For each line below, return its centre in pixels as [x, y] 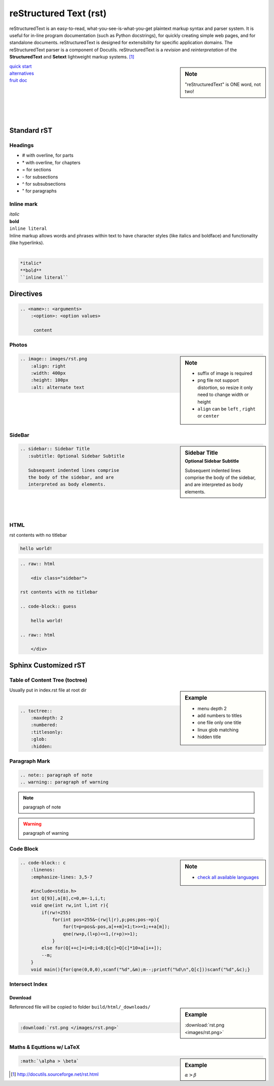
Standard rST [31, 130]
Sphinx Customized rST [48, 665]
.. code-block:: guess [48, 607]
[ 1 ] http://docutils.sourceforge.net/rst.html [55, 1074]
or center [209, 416]
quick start [21, 66]
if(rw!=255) [56, 912]
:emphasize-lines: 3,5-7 [62, 877]
